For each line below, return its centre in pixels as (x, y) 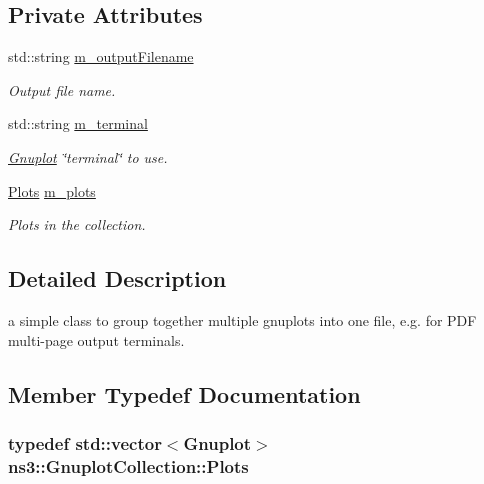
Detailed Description (117, 278)
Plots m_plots (52, 190)
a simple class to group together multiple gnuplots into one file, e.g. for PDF (242, 319)
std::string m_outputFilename (101, 56)
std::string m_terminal (78, 123)
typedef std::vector (85, 442)
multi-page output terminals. (96, 339)
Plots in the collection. (77, 224)
